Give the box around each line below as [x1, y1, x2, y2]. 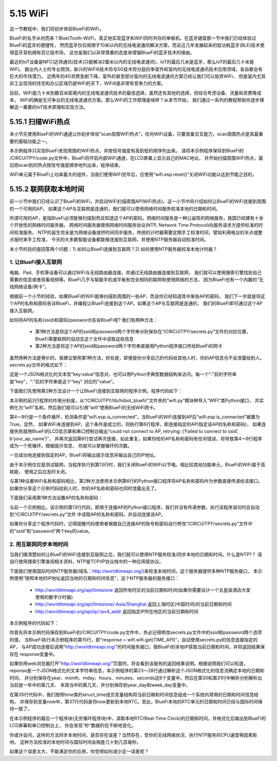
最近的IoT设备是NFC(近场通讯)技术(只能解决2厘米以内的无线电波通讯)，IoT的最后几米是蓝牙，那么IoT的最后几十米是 [9, 59, 254, 65]
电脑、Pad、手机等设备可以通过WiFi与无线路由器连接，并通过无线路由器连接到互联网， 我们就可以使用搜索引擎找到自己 [9, 269, 262, 276]
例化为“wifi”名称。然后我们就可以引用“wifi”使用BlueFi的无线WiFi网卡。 [9, 404, 159, 411]
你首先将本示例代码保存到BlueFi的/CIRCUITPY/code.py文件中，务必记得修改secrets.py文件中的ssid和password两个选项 [9, 629, 263, 636]
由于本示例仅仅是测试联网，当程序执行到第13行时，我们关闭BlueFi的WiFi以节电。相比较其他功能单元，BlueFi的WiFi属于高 [9, 461, 266, 467]
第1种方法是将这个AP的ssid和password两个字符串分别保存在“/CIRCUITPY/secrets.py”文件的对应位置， [35, 328, 251, 335]
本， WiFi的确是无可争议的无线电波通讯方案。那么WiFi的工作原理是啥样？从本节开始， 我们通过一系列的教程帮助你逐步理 [9, 97, 264, 103]
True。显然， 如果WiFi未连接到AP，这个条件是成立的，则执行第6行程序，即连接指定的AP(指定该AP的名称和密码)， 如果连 [9, 421, 266, 427]
